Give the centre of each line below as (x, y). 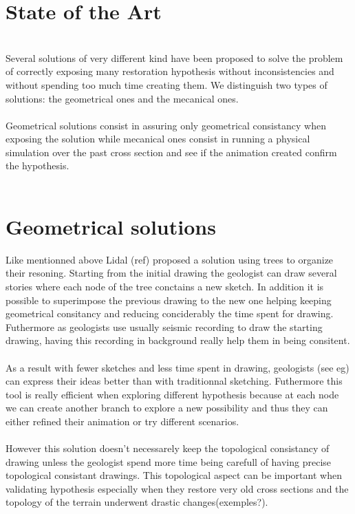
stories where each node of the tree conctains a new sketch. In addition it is (165, 286)
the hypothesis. (37, 165)
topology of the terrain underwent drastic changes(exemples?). (137, 502)
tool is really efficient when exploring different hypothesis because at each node (172, 394)
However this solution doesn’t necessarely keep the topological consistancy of (168, 448)
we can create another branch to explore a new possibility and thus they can (167, 408)
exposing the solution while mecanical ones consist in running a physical (158, 139)
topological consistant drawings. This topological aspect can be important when (174, 475)
